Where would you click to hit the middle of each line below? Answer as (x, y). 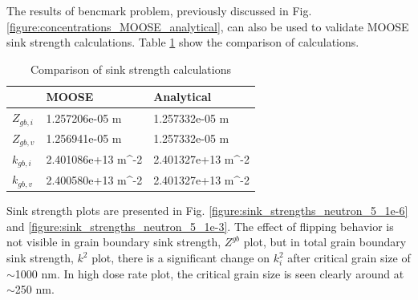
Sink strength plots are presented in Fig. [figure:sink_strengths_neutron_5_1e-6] (207, 211)
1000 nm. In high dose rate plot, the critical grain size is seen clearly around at (209, 273)
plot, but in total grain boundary (325, 242)
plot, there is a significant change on (181, 258)
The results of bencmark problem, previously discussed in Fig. (159, 10)
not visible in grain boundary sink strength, (114, 242)
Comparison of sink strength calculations (131, 69)
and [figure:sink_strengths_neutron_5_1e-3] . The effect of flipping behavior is (200, 226)
